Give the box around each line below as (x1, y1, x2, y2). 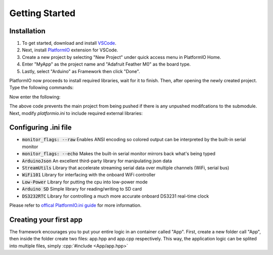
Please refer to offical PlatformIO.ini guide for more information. (9, 202, 142, 208)
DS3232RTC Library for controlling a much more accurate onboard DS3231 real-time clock (22, 193, 209, 199)
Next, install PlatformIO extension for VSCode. (22, 47, 118, 53)
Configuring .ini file (9, 123, 72, 132)
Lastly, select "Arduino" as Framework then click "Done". (22, 68, 140, 74)
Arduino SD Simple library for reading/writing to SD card (22, 186, 142, 192)
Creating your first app (9, 215, 83, 224)
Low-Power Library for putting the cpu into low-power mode (22, 179, 148, 185)
